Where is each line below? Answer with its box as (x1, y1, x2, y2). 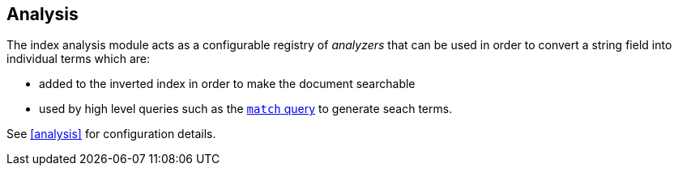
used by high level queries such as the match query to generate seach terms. (39, 102, 453, 116)
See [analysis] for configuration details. (6, 127, 216, 141)
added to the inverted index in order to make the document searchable (39, 77, 416, 91)
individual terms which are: (6, 52, 151, 66)
